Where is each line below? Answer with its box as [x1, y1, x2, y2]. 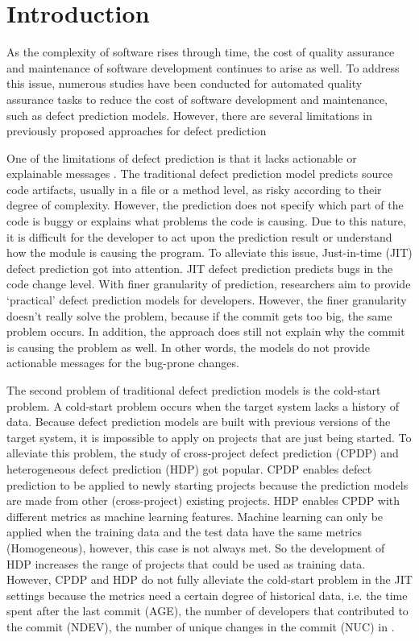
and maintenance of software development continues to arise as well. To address [6, 59, 400, 76]
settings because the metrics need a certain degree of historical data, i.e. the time [6, 586, 408, 603]
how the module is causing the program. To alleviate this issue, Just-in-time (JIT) [6, 244, 413, 261]
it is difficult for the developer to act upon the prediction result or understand [6, 228, 392, 245]
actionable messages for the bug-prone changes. [6, 354, 239, 371]
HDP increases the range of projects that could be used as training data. [6, 555, 366, 572]
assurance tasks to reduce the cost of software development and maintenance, [6, 90, 388, 107]
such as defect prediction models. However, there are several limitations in [6, 106, 372, 123]
